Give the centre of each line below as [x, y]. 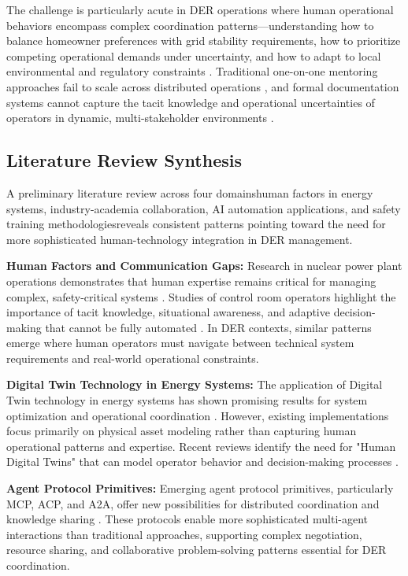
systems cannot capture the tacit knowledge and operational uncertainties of [191, 102]
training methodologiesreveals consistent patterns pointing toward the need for [196, 224]
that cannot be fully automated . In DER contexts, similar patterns [208, 327]
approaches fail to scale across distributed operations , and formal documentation [203, 86]
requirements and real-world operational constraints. [133, 358]
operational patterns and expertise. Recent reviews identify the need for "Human [201, 446]
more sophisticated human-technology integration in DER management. [180, 239]
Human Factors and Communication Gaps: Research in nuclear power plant [204, 266]
